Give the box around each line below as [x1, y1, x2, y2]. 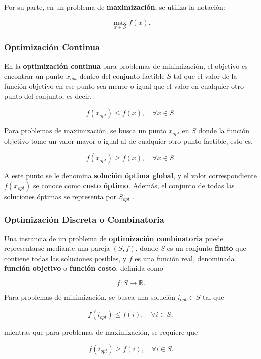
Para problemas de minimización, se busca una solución [4, 291, 176, 302]
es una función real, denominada [135, 252, 235, 263]
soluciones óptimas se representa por [4, 191, 116, 201]
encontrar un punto [4, 70, 64, 81]
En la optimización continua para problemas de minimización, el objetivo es [4, 61, 248, 71]
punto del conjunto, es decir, [4, 90, 92, 101]
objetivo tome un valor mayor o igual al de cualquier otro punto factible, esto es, [4, 135, 253, 146]
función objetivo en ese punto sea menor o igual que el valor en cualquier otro [4, 81, 244, 91]
